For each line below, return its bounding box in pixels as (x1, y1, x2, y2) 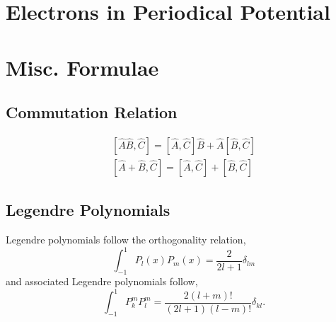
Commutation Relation (6, 101, 178, 123)
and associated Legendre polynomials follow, (6, 274, 198, 289)
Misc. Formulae (6, 52, 159, 81)
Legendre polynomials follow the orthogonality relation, (6, 232, 246, 247)
